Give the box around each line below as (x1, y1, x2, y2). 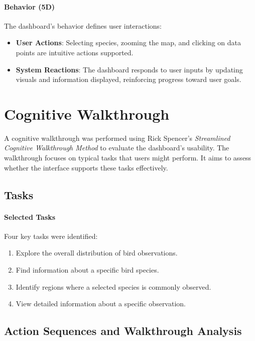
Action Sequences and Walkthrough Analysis (4, 323, 242, 338)
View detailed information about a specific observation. (16, 298, 186, 309)
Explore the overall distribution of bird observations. (16, 247, 178, 258)
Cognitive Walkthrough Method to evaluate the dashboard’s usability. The (4, 142, 229, 153)
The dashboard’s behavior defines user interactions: (4, 20, 162, 31)
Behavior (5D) (4, 1, 55, 12)
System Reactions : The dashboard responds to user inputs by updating (16, 64, 243, 74)
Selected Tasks (4, 211, 56, 222)
